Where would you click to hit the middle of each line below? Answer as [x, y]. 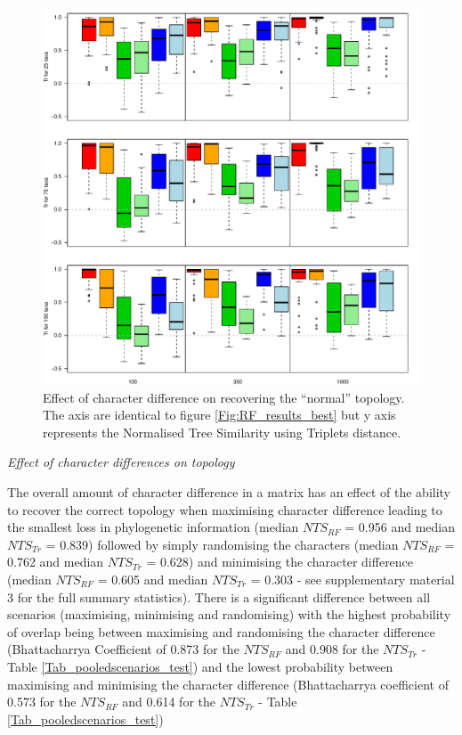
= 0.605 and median [153, 579]
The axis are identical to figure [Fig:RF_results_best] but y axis [219, 415]
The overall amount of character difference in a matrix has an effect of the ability [229, 491]
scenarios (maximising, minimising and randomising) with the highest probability [229, 614]
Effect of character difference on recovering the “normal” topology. [224, 397]
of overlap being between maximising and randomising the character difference [221, 631]
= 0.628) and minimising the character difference [280, 562]
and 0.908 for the [332, 649]
